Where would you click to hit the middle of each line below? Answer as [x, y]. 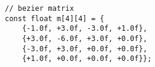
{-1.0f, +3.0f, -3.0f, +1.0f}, [85, 29]
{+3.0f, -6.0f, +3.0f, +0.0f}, [85, 38]
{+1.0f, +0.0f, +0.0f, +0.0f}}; [87, 59]
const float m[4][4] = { [55, 18]
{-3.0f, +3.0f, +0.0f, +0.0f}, [85, 49]
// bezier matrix [40, 8]
